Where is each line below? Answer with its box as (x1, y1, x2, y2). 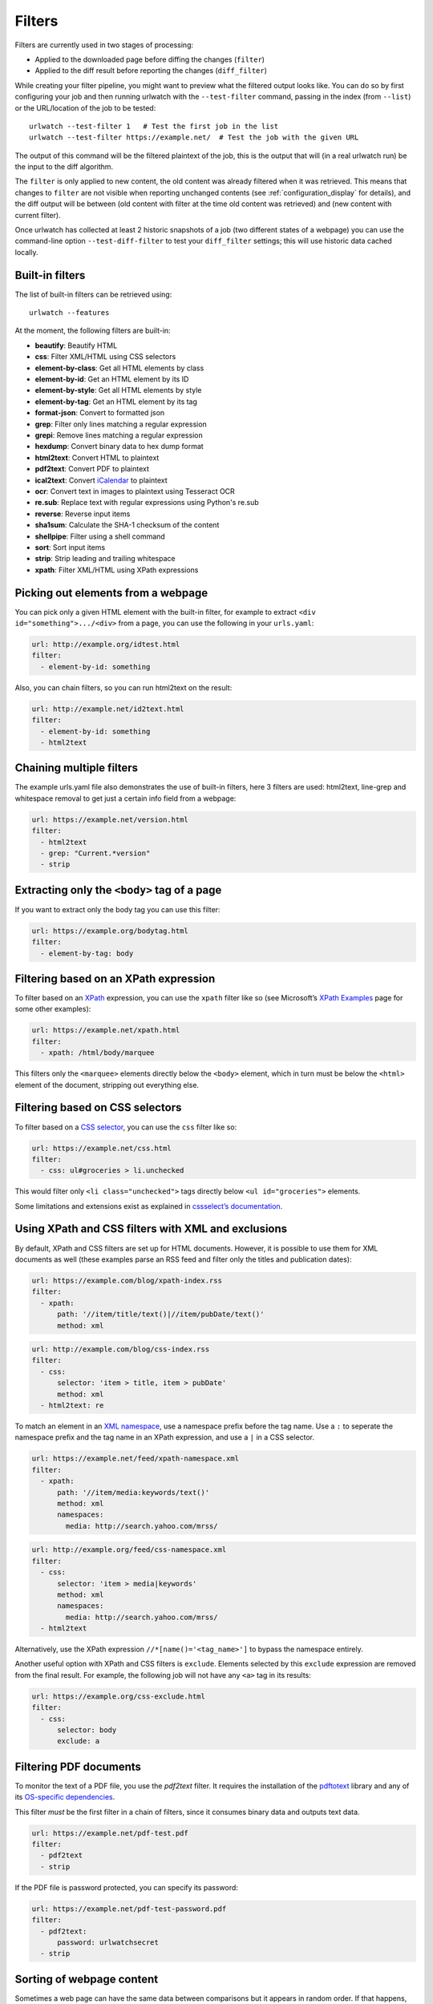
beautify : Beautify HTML (34, 341, 118, 350)
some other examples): (14, 1004, 91, 1014)
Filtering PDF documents (14, 1760, 142, 1773)
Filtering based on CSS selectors (14, 1101, 182, 1114)
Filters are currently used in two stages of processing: (14, 40, 194, 50)
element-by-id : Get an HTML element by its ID (34, 374, 189, 384)
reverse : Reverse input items (34, 509, 131, 519)
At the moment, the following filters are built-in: (14, 325, 172, 336)
